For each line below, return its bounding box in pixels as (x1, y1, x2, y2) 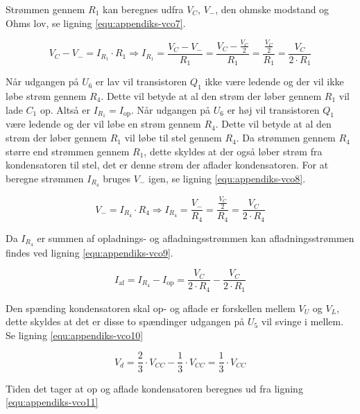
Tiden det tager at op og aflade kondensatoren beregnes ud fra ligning (6, 381, 303, 395)
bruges (103, 171, 131, 185)
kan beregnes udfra (103, 2, 184, 16)
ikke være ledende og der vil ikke (205, 74, 344, 89)
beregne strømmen (6, 171, 84, 185)
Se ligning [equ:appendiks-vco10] (6, 327, 144, 342)
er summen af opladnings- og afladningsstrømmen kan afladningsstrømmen (37, 230, 354, 245)
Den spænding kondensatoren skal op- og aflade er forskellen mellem (6, 300, 295, 315)
